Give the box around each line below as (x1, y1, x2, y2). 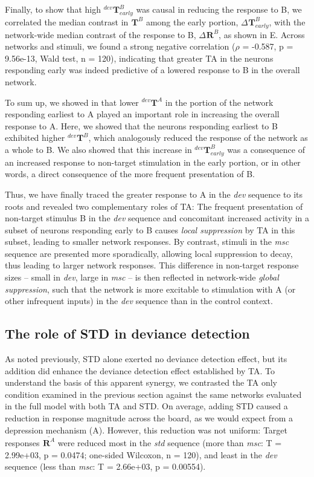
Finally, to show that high (5, 3, 101, 15)
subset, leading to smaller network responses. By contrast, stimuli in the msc (5, 235, 289, 248)
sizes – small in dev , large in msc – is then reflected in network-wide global (5, 271, 279, 284)
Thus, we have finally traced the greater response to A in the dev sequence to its (5, 187, 303, 200)
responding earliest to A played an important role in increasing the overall (5, 108, 280, 120)
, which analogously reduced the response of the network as (88, 131, 308, 144)
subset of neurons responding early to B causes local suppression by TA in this (5, 223, 295, 236)
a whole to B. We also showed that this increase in (5, 143, 192, 155)
